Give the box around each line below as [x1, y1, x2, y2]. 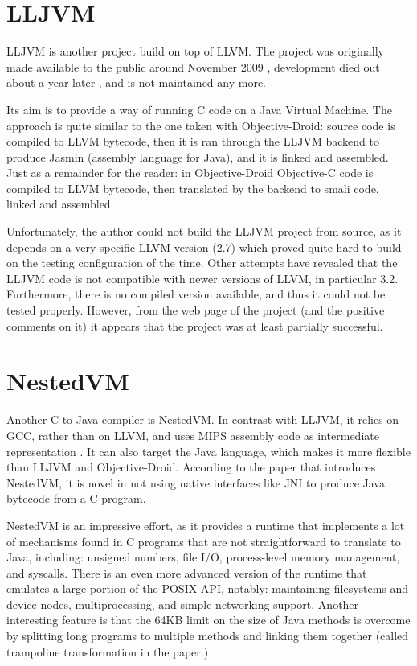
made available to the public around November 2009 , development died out [6, 58, 380, 75]
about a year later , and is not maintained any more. [6, 74, 266, 91]
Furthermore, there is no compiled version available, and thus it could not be [6, 286, 386, 302]
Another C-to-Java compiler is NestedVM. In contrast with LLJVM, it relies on [6, 411, 399, 428]
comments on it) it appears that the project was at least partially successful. [6, 317, 383, 334]
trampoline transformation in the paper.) [6, 643, 209, 660]
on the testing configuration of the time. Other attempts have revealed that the [6, 254, 398, 271]
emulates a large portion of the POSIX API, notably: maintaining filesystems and [6, 580, 409, 597]
